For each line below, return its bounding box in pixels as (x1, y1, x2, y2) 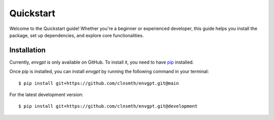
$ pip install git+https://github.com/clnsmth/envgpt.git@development (18, 103, 198, 109)
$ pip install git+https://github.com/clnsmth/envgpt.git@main (18, 80, 179, 86)
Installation (9, 46, 46, 54)
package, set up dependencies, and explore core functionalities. (9, 32, 144, 38)
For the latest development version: (9, 92, 84, 98)
